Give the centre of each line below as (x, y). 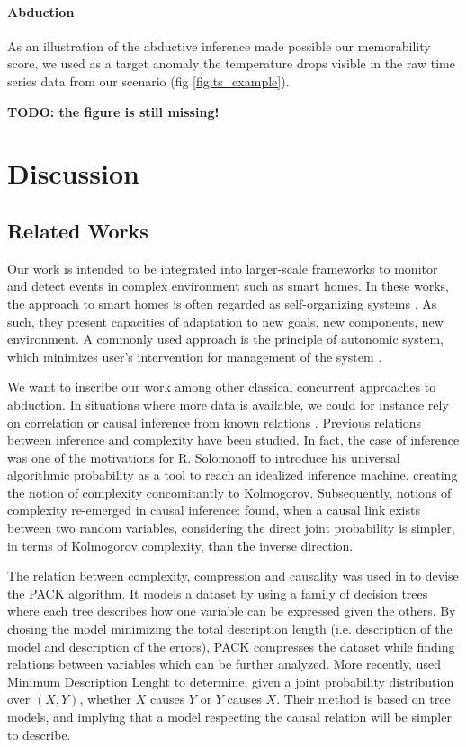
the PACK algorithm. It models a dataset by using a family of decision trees (218, 593)
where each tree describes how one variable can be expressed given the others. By (232, 611)
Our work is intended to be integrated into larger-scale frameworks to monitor (223, 268)
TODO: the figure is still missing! (113, 111)
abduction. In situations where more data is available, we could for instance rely (228, 404)
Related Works (78, 230)
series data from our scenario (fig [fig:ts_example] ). (148, 81)
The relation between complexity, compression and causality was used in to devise (233, 576)
